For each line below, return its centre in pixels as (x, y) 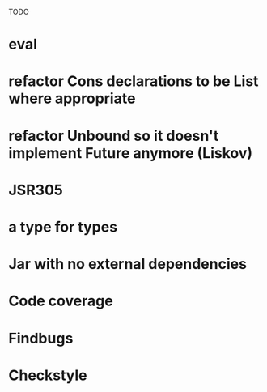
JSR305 (36, 190)
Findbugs (41, 338)
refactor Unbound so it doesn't (114, 136)
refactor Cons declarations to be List (133, 81)
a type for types (63, 227)
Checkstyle (48, 375)
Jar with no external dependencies (127, 264)
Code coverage (61, 301)
